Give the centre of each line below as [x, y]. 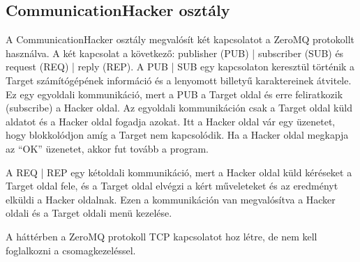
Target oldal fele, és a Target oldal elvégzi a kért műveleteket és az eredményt [172, 186]
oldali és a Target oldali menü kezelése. [89, 213]
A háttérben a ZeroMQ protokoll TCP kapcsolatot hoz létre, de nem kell [162, 236]
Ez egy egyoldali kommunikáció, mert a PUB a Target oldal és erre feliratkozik [174, 94]
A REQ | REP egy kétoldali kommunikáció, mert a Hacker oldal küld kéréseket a [179, 172]
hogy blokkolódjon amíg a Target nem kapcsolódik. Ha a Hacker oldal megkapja [177, 135]
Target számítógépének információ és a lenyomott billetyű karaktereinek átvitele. [179, 80]
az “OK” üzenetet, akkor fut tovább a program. [107, 148]
